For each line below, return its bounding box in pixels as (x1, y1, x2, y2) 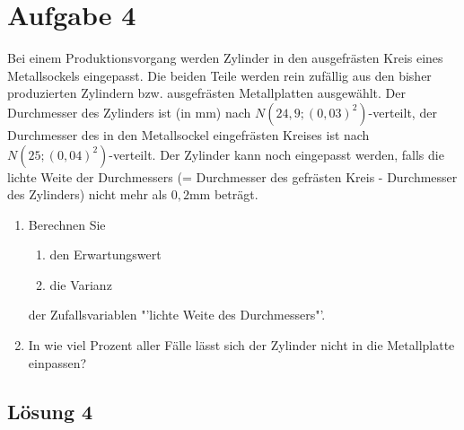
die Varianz (49, 275, 112, 294)
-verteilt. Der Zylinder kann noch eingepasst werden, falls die (109, 145, 444, 163)
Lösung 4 (7, 397, 93, 425)
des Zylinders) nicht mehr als (7, 185, 168, 204)
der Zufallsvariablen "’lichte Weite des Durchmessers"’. (28, 305, 326, 324)
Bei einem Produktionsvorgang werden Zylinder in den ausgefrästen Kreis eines (7, 48, 443, 67)
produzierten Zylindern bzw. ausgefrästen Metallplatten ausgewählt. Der (7, 83, 406, 102)
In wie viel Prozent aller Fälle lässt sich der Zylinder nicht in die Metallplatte (28, 336, 455, 355)
